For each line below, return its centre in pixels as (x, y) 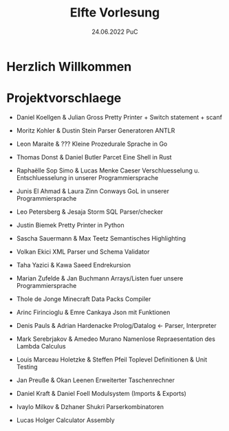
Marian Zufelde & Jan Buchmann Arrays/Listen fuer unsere (100, 278)
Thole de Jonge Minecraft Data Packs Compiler (84, 299)
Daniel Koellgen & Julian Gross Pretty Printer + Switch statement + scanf (119, 117)
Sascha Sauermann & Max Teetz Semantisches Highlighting (101, 238)
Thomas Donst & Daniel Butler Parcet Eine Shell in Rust (94, 157)
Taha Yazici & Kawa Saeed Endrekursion (74, 265)
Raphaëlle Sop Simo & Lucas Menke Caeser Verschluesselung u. (108, 170)
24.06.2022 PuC (115, 32)
